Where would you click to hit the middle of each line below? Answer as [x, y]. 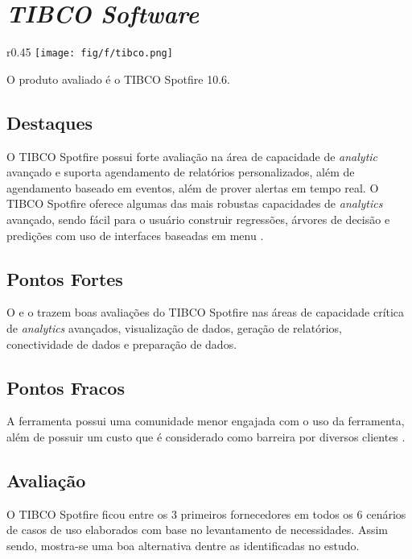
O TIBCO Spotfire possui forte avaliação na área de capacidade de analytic [192, 156]
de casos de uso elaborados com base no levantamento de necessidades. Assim [197, 530]
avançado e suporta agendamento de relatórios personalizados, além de [181, 172]
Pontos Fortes [65, 278]
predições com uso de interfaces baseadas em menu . [135, 235]
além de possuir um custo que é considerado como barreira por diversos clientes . [206, 436]
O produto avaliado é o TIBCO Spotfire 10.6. [118, 79]
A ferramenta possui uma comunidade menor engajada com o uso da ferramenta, [206, 421]
